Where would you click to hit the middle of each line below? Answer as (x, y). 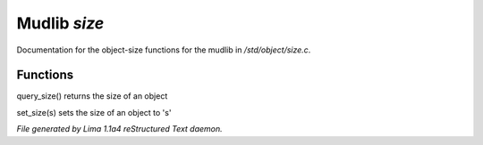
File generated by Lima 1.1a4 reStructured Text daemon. (119, 129)
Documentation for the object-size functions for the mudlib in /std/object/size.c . (164, 50)
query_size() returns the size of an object (92, 96)
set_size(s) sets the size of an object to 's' (94, 112)
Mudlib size (60, 23)
